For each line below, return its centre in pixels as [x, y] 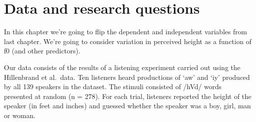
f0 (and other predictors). [42, 51]
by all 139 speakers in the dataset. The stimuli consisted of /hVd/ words [113, 86]
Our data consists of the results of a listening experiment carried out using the [122, 67]
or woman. [20, 115]
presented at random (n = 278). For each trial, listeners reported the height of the [128, 96]
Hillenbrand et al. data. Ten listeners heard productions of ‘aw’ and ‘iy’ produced [127, 77]
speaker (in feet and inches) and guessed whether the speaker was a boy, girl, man [128, 106]
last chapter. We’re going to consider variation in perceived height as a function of [128, 41]
